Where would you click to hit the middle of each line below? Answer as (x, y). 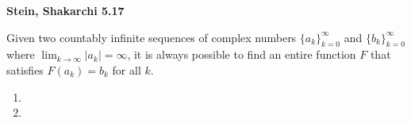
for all (127, 69)
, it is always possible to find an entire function (242, 54)
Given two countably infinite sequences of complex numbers (152, 37)
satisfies (25, 69)
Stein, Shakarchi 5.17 (65, 10)
